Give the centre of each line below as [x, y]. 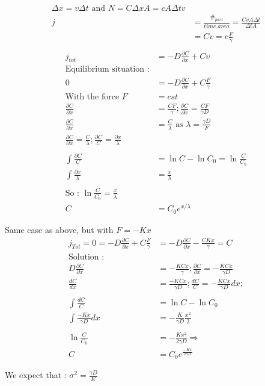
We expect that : [36, 375]
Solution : [87, 257]
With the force [92, 97]
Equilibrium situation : [107, 70]
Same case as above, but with [59, 229]
